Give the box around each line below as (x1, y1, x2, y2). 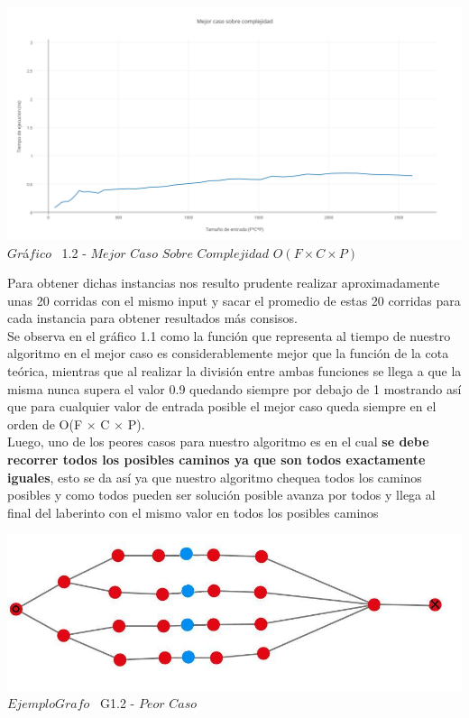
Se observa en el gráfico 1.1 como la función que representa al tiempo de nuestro (7, 326, 451, 345)
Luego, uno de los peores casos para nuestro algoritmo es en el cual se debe (7, 432, 429, 451)
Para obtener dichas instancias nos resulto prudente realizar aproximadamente (7, 273, 440, 292)
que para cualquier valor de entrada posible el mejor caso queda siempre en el (7, 397, 437, 416)
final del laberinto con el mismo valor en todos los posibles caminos (7, 502, 379, 521)
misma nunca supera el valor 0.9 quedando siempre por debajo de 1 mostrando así (7, 379, 462, 398)
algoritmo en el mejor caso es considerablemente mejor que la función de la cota (7, 344, 449, 363)
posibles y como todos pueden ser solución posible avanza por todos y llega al (7, 485, 436, 504)
